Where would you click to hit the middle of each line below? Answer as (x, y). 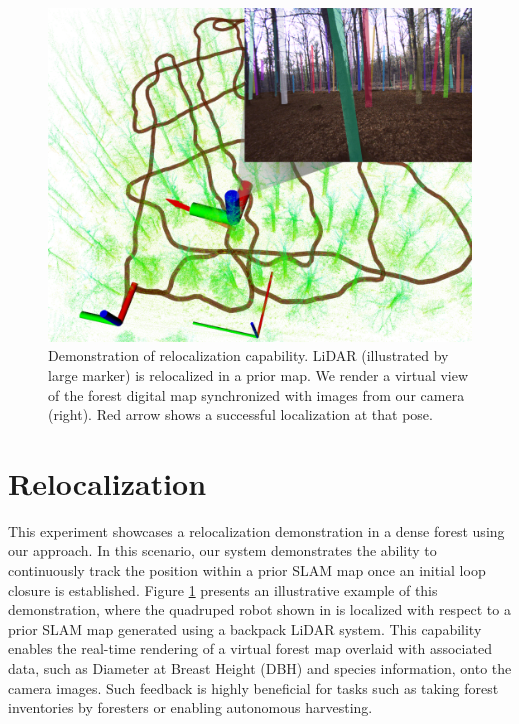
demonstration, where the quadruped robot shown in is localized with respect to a (259, 609)
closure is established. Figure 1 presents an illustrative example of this (223, 589)
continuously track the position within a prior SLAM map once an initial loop (247, 570)
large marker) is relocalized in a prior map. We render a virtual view (258, 374)
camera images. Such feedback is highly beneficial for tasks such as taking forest (253, 687)
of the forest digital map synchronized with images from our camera (256, 394)
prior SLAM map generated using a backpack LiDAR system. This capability (245, 628)
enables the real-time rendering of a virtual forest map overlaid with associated (250, 648)
